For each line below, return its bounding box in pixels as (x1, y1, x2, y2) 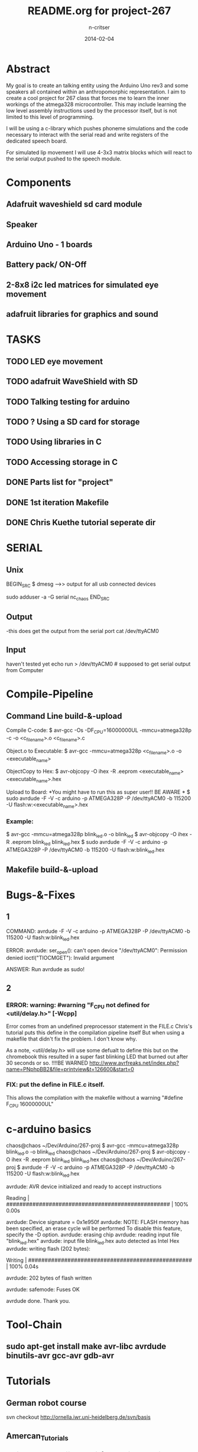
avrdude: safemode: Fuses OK (6, 1286, 80, 1293)
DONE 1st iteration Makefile (6, 497, 109, 507)
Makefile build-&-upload (6, 865, 99, 875)
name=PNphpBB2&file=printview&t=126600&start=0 (6, 1066, 134, 1073)
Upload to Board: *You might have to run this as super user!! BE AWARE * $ (6, 788, 190, 795)
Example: (6, 817, 34, 825)
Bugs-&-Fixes (6, 888, 76, 901)
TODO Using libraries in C (6, 437, 102, 447)
